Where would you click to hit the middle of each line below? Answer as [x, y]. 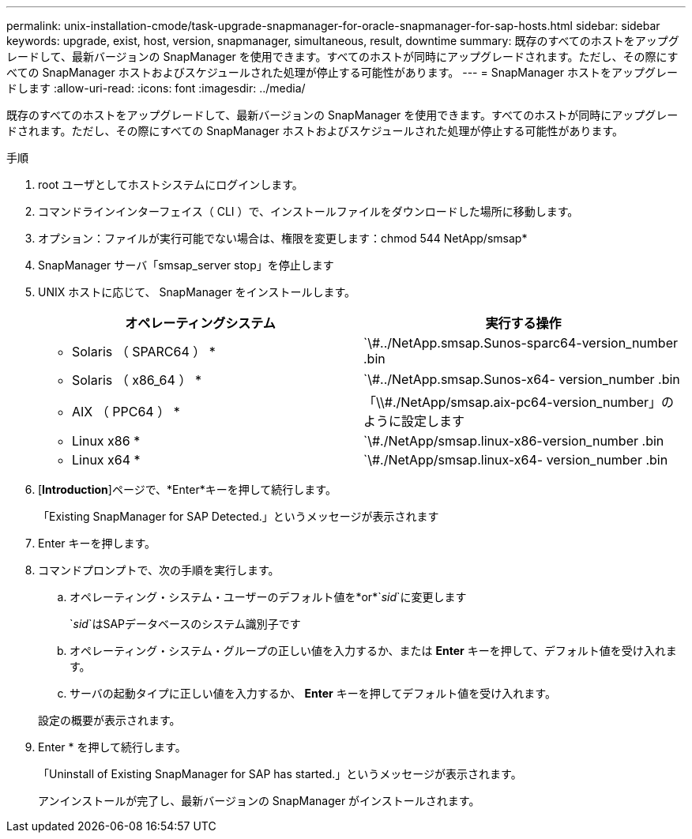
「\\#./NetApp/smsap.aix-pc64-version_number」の [519, 402]
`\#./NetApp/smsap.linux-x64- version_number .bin [516, 460]
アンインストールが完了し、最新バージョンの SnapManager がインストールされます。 [259, 801]
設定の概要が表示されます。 [109, 720]
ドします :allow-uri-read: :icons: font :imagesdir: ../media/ [156, 88]
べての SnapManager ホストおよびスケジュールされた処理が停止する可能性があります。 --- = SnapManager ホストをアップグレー [342, 72]
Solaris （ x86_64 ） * [137, 380]
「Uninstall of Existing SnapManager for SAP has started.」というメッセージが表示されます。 [280, 774]
